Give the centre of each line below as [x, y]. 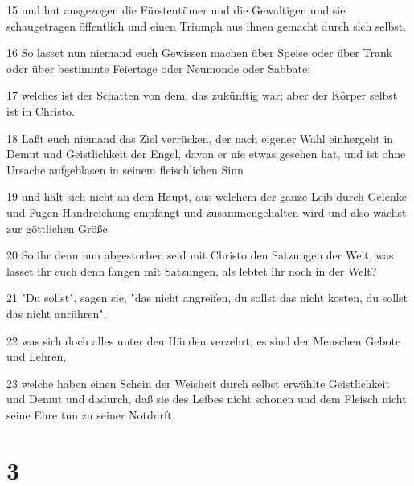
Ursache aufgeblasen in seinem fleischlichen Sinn [125, 169]
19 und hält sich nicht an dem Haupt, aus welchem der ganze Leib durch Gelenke [207, 196]
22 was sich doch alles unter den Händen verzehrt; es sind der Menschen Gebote [204, 340]
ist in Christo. [41, 110]
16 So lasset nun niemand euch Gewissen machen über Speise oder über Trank [200, 53]
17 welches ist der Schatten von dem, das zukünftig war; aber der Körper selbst [202, 95]
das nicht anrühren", [57, 313]
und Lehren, [37, 356]
